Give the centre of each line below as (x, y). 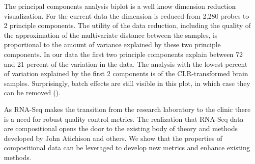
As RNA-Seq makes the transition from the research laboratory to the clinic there (127, 109)
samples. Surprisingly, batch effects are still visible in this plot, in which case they (127, 83)
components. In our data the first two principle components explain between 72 (124, 54)
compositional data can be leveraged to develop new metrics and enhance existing (127, 148)
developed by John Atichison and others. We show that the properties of (113, 138)
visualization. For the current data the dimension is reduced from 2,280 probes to (127, 15)
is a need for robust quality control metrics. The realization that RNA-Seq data (124, 119)
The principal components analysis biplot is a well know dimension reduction (120, 6)
